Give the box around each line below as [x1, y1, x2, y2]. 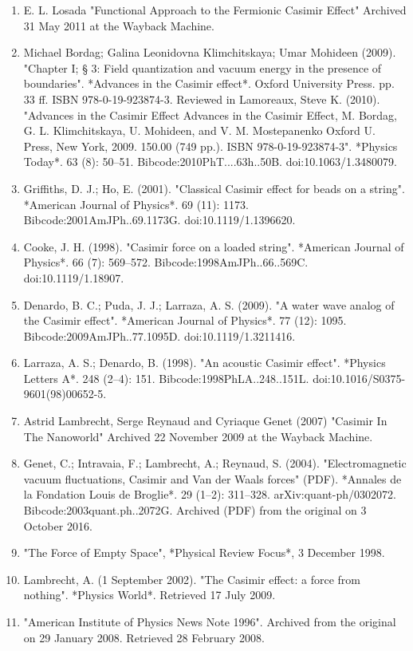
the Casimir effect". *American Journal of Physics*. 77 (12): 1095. [23, 312, 347, 329]
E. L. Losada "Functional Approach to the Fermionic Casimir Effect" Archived [23, 2, 407, 18]
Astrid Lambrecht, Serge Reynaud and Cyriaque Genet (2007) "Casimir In [23, 412, 387, 429]
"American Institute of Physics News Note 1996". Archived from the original [23, 614, 396, 629]
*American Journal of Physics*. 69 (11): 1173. [23, 195, 249, 212]
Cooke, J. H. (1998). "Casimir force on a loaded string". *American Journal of [23, 238, 404, 254]
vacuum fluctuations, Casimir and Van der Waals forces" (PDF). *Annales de [23, 470, 402, 487]
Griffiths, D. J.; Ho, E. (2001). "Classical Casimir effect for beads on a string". [23, 180, 405, 196]
